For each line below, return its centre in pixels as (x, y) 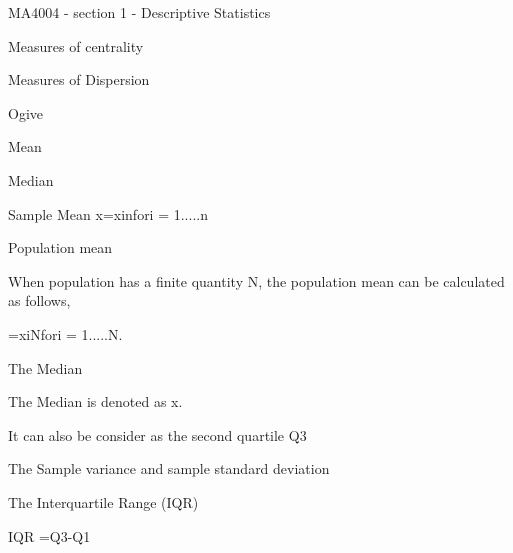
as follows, (39, 300)
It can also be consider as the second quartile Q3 (157, 434)
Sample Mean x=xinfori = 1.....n (108, 213)
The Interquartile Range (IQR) (103, 501)
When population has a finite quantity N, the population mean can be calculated (256, 280)
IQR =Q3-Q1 (49, 535)
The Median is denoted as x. (95, 401)
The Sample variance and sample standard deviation (169, 468)
